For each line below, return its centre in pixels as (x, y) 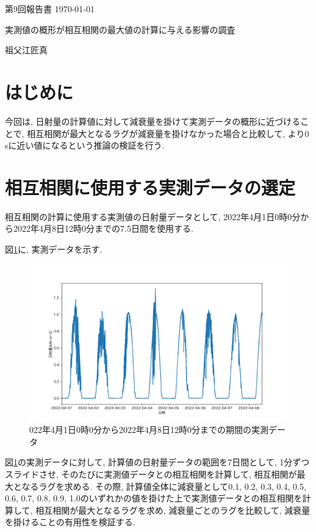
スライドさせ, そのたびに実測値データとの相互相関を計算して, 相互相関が (151, 474)
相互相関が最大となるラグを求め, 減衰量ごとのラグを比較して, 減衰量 (173, 510)
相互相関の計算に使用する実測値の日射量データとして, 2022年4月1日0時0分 (153, 216)
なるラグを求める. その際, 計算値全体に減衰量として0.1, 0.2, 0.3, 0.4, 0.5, (164, 486)
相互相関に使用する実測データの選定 (150, 187)
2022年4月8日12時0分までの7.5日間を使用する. (103, 228)
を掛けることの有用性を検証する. (70, 522)
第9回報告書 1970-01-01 (50, 9)
